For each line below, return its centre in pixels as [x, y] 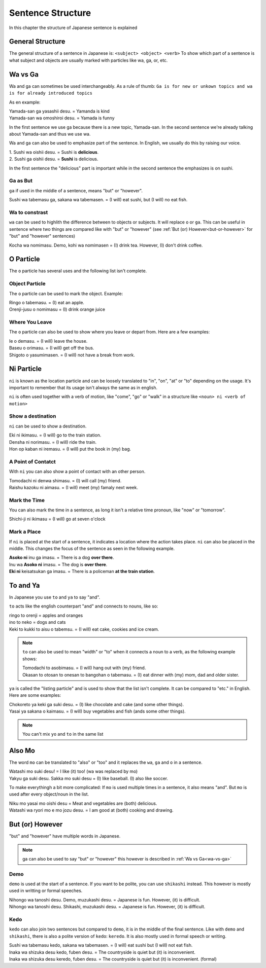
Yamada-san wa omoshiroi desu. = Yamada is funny [62, 118]
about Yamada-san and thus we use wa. [50, 134]
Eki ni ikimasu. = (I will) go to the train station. [55, 435]
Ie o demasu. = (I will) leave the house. [48, 341]
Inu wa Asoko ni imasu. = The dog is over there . [58, 564]
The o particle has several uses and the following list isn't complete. [78, 271]
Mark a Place [25, 532]
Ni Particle [25, 369]
